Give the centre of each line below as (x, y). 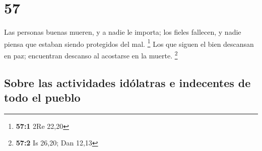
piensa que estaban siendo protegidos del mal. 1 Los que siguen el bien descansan (129, 43)
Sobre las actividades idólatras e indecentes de (127, 82)
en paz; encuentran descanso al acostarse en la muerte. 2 (91, 54)
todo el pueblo (42, 97)
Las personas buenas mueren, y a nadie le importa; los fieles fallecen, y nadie (123, 32)
